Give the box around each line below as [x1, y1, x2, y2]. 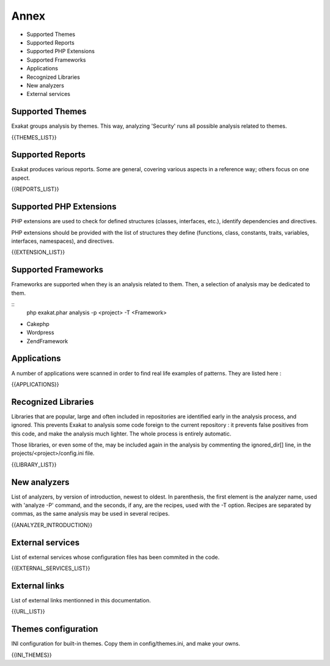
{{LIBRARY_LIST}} [11, 461, 57, 468]
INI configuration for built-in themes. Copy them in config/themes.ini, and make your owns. [11, 640, 241, 648]
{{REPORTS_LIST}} [11, 185, 59, 193]
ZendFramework [26, 337, 68, 345]
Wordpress [26, 329, 54, 336]
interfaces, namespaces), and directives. [11, 237, 114, 245]
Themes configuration [11, 624, 98, 634]
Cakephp [26, 320, 50, 327]
